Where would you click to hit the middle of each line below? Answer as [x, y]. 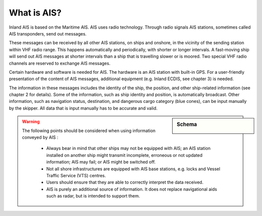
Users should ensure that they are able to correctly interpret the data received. [125, 183]
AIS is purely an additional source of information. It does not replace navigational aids [132, 189]
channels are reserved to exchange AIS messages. [60, 63]
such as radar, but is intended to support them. [93, 196]
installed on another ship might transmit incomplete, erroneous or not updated [124, 155]
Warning [31, 122]
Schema [187, 125]
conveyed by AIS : [40, 137]
